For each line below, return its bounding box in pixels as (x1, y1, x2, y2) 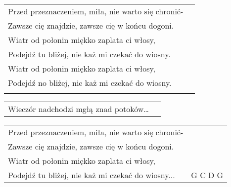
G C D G (191, 169, 224, 181)
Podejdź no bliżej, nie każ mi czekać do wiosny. (8, 77, 172, 88)
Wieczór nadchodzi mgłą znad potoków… (8, 103, 149, 114)
